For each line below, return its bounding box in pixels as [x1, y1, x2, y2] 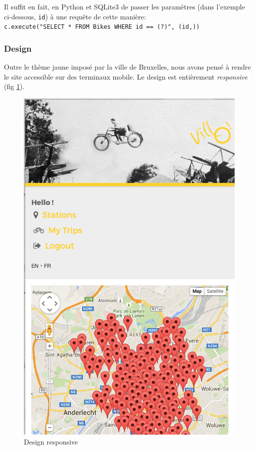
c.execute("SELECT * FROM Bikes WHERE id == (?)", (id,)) [4, 23, 200, 31]
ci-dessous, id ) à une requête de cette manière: [4, 11, 146, 21]
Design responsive [24, 436, 78, 447]
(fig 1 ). [4, 81, 25, 91]
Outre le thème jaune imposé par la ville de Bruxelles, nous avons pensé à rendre [4, 62, 251, 72]
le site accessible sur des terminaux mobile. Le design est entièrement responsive [4, 71, 248, 82]
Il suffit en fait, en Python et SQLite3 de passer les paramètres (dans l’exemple [4, 1, 245, 11]
